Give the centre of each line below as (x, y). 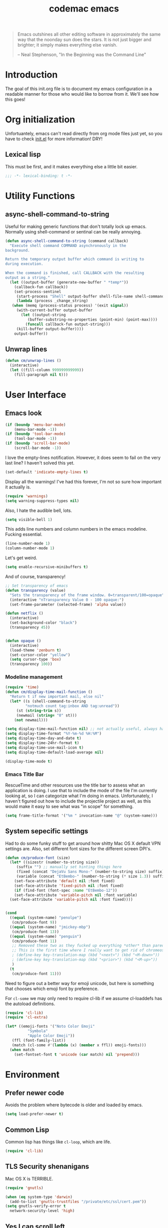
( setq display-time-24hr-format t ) (42, 743)
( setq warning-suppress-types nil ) (42, 501)
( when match (22, 1050)
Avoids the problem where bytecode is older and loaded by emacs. (74, 1105)
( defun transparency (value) (35, 590)
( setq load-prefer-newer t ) (34, 1114)
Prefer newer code (34, 1093)
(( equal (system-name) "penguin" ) (45, 936)
